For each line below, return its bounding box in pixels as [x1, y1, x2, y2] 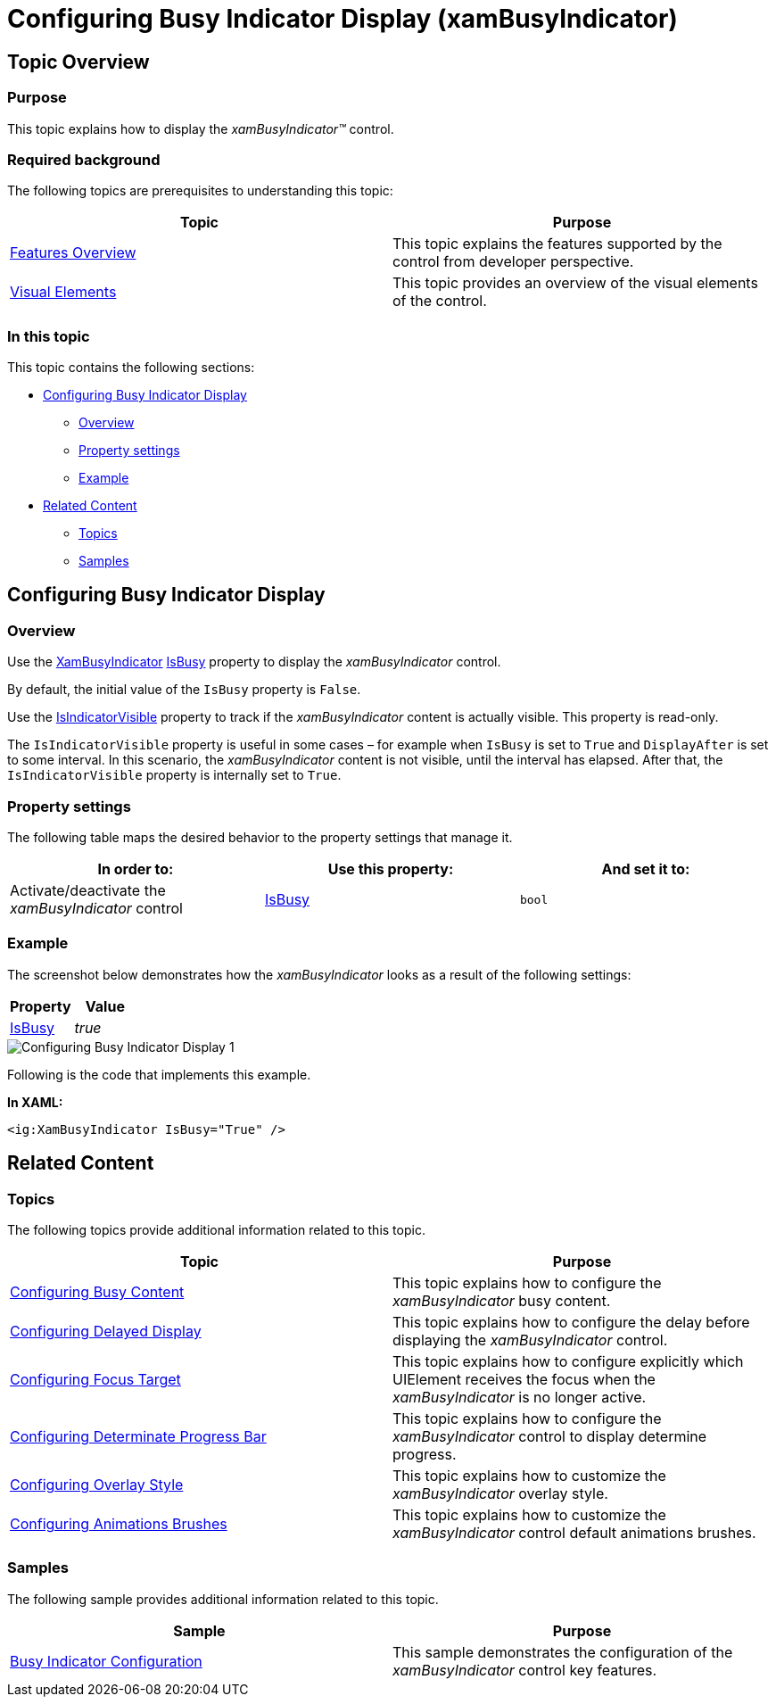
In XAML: [7, 1094, 63, 1110]
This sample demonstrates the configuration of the [392, 1642, 733, 1661]
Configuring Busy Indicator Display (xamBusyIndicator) [7, 4, 678, 34]
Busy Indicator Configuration [10, 1651, 202, 1670]
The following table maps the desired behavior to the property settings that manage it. [7, 830, 513, 846]
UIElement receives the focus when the [392, 1369, 656, 1388]
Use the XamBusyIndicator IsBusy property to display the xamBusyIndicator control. [7, 654, 501, 670]
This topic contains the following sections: [7, 360, 255, 376]
